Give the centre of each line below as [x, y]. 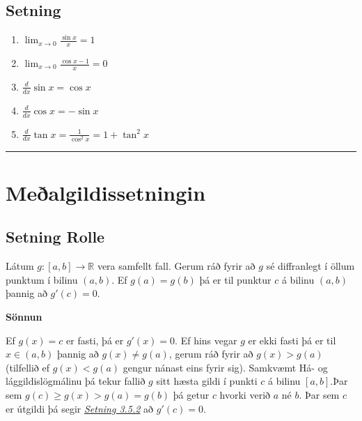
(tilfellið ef [28, 367]
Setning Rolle [55, 237]
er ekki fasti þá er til [292, 340]
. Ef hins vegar [206, 340]
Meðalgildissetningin [106, 192]
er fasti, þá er [95, 340]
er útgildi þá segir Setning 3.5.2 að [80, 408]
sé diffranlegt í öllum [310, 266]
